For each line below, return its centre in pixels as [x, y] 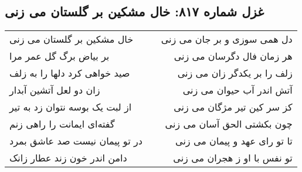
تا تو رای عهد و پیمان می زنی [234, 141]
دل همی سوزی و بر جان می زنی [227, 39]
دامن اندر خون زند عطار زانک [68, 158]
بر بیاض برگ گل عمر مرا [60, 56]
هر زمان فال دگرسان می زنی [233, 56]
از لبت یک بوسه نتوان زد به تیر [71, 107]
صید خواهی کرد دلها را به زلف [70, 73]
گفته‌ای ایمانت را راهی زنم [62, 124]
